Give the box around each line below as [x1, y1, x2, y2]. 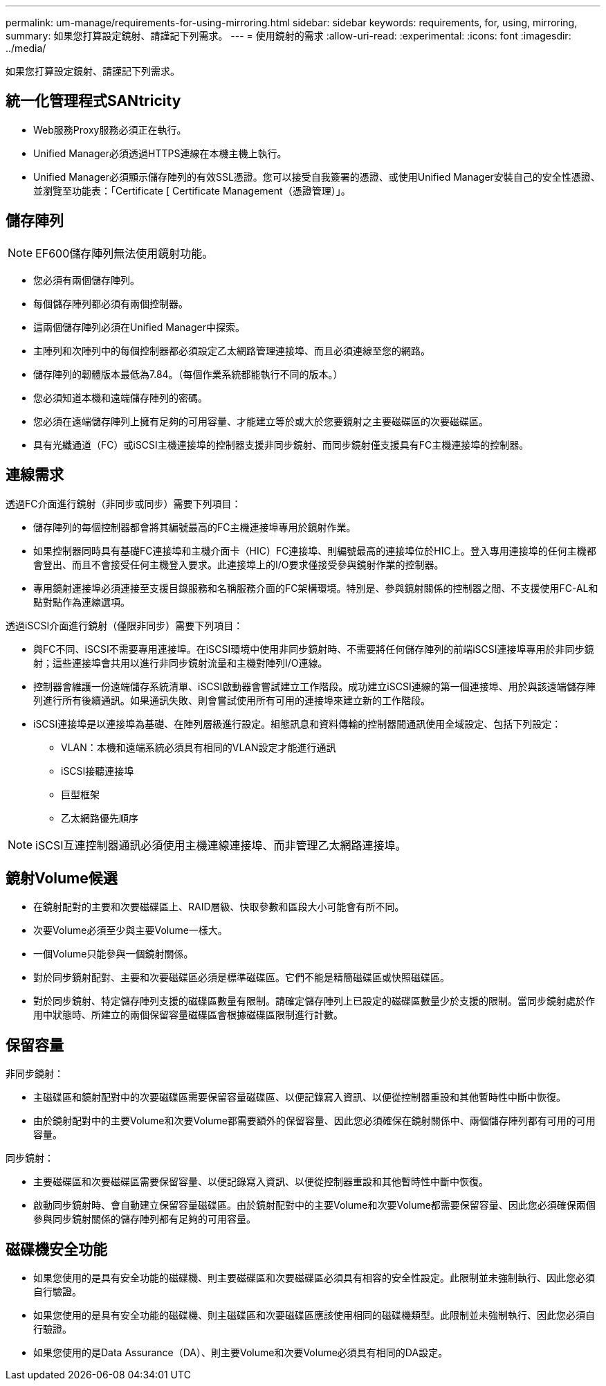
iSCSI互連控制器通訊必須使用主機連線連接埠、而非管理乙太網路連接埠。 [35, 838, 407, 852]
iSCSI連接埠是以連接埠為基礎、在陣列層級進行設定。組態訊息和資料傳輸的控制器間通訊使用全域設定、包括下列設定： [33, 717, 562, 730]
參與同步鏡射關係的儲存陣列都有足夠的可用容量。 [33, 1213, 256, 1225]
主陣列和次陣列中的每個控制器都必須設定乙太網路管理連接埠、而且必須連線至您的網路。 [33, 344, 430, 357]
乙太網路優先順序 [61, 811, 138, 824]
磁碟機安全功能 [6, 1240, 107, 1258]
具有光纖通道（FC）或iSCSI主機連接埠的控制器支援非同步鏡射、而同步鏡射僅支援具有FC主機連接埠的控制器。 [33, 438, 529, 451]
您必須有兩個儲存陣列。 [33, 273, 140, 286]
